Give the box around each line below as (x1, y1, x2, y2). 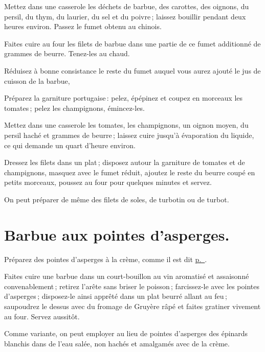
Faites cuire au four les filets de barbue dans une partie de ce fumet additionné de (4, 38, 261, 49)
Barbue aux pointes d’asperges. (4, 224, 230, 245)
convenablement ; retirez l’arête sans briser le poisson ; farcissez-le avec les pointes (4, 280, 259, 291)
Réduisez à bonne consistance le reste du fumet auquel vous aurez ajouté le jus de (4, 65, 261, 76)
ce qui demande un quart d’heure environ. (4, 139, 136, 150)
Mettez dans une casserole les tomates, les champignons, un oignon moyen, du (4, 120, 249, 130)
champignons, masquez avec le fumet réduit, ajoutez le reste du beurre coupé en (4, 167, 255, 177)
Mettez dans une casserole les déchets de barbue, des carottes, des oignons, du (4, 1, 249, 11)
